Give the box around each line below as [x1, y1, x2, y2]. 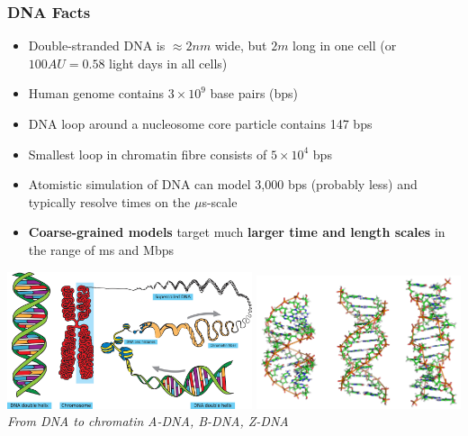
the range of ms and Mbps [28, 240, 174, 259]
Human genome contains [28, 84, 164, 103]
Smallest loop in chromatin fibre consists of [28, 144, 267, 163]
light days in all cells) [109, 53, 228, 72]
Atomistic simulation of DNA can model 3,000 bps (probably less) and [28, 175, 418, 194]
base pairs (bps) [210, 84, 299, 103]
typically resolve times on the [28, 192, 191, 211]
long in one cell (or [292, 36, 397, 55]
